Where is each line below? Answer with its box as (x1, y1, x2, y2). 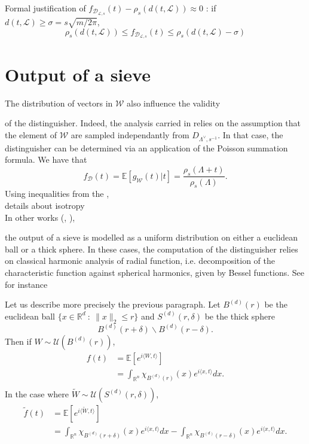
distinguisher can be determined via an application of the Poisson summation (5, 141, 288, 154)
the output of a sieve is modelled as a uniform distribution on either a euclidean (5, 231, 298, 244)
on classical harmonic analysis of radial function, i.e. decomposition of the (5, 254, 275, 267)
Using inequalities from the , (5, 187, 109, 200)
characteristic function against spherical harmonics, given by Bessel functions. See (5, 266, 304, 278)
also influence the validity (127, 96, 221, 109)
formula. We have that (5, 153, 87, 166)
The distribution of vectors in (5, 96, 113, 109)
